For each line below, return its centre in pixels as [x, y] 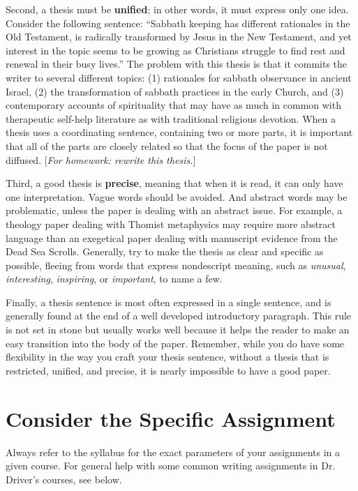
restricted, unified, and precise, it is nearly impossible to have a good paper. [168, 370]
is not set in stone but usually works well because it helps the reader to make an [178, 330]
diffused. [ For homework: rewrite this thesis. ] [101, 159]
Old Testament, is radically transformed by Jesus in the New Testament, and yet [179, 37]
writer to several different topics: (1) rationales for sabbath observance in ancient [179, 77]
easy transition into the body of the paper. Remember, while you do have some [175, 343]
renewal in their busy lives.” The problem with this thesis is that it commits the [177, 64]
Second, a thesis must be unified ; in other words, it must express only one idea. [177, 9]
